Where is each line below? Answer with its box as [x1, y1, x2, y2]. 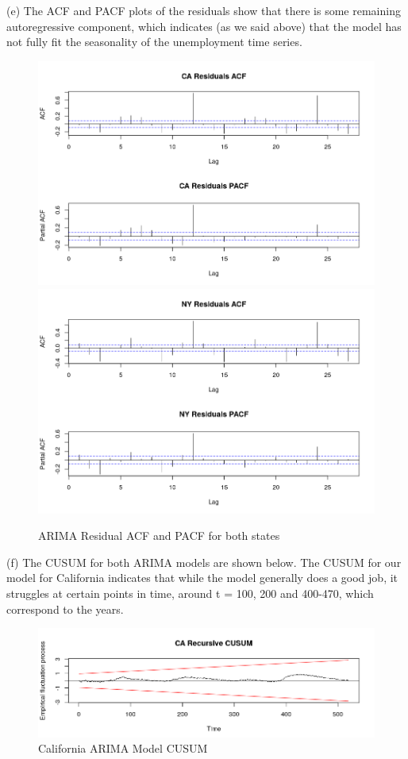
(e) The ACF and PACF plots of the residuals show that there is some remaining [6, 2, 401, 18]
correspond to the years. [6, 600, 124, 617]
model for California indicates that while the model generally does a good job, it [6, 569, 398, 586]
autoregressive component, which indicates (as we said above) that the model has [6, 17, 402, 34]
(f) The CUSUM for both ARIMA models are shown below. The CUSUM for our [6, 553, 402, 570]
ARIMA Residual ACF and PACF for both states [38, 527, 280, 544]
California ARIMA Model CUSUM [38, 740, 208, 757]
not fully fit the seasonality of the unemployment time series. [6, 33, 302, 50]
